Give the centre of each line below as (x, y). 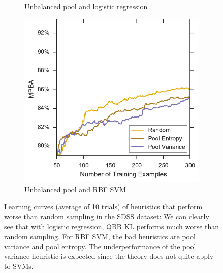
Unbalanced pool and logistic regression (86, 6)
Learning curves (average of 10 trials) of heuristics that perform (103, 206)
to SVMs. (19, 266)
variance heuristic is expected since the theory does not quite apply (109, 256)
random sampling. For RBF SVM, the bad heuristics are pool (100, 236)
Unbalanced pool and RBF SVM (75, 189)
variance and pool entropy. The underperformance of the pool (100, 246)
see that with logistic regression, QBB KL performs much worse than (112, 226)
